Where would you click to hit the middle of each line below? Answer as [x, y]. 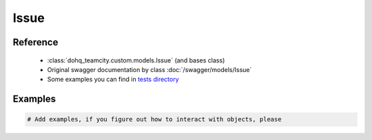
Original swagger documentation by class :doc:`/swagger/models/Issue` [149, 69]
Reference [35, 42]
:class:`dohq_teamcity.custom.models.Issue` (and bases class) [136, 60]
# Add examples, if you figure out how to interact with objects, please [154, 119]
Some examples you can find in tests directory [113, 80]
